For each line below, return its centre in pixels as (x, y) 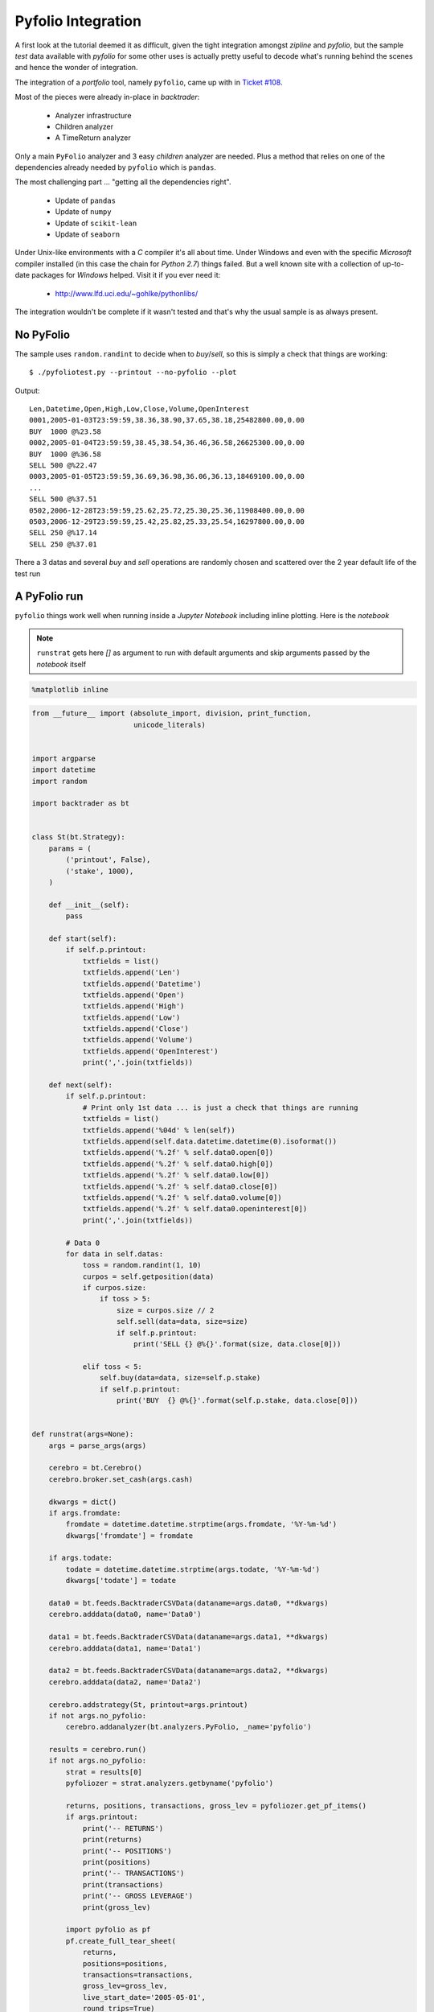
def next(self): (80, 1085)
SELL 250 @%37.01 (63, 544)
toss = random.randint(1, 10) (142, 1265)
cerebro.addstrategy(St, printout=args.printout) (148, 1705)
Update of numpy (83, 212)
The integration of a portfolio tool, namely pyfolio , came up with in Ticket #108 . (149, 82)
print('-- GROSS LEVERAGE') (137, 1896)
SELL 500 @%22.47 (63, 466)
